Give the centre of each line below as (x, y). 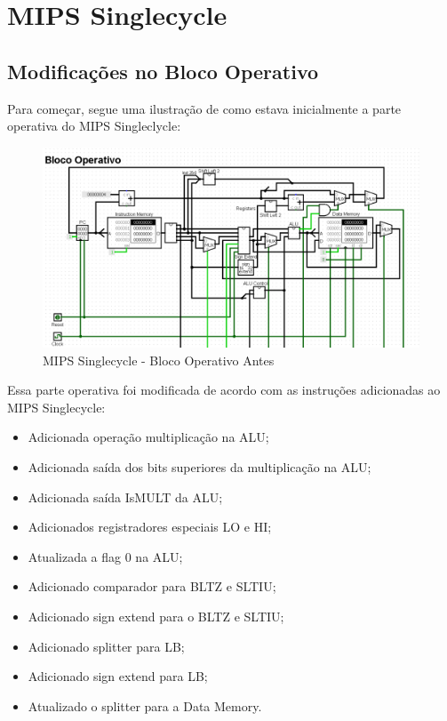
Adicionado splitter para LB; (106, 646)
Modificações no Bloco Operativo (163, 71)
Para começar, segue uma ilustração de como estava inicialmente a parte (204, 108)
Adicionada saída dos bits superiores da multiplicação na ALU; (200, 466)
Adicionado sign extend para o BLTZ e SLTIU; (156, 616)
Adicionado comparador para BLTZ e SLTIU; (152, 586)
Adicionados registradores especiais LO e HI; (150, 527)
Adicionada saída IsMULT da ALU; (125, 497)
